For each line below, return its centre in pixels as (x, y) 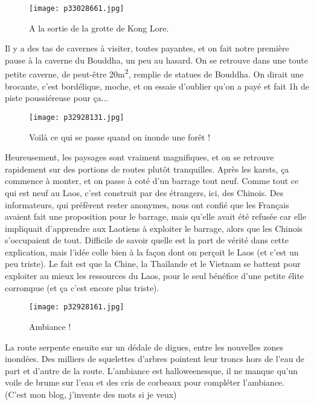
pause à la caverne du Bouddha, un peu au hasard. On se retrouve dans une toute (156, 60)
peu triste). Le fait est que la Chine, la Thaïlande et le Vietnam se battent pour (153, 264)
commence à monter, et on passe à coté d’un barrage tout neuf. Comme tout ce (152, 181)
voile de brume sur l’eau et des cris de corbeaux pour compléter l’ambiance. (145, 382)
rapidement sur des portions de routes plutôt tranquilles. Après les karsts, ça (147, 169)
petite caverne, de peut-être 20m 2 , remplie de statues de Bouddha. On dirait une (154, 73)
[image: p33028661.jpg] (77, 8)
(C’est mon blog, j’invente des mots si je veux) (91, 394)
